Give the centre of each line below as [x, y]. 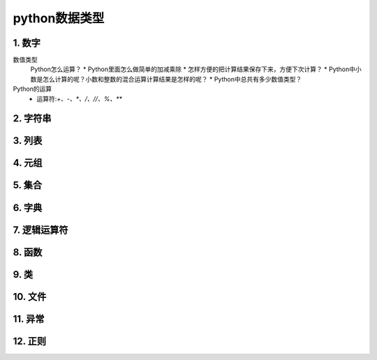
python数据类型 [59, 18]
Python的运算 [32, 89]
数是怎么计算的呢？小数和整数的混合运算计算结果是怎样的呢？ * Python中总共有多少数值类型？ [166, 79]
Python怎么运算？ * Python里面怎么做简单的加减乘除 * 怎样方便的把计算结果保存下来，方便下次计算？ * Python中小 [196, 69]
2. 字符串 [32, 119]
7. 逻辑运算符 [40, 230]
